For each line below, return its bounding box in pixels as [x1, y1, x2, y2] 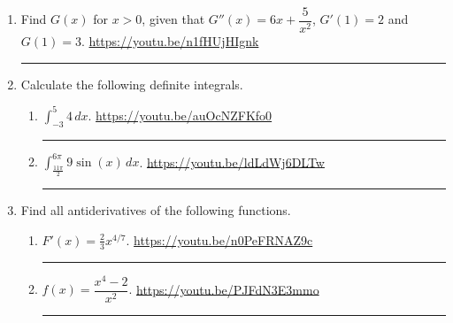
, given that [142, 10, 205, 28]
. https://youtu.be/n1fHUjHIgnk [81, 32, 259, 50]
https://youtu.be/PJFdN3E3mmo [136, 280, 319, 298]
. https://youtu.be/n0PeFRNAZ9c [126, 230, 313, 249]
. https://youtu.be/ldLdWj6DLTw [139, 152, 325, 171]
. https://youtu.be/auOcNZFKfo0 [88, 105, 273, 124]
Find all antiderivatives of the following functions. [20, 201, 291, 219]
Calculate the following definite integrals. [20, 74, 243, 93]
